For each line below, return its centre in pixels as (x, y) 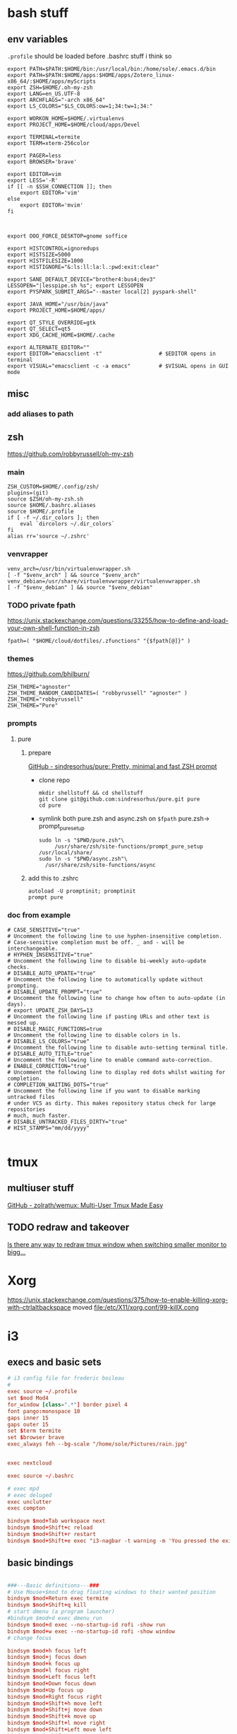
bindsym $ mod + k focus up (44, 1664)
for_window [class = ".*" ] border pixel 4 (68, 1404)
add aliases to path (41, 414)
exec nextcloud (30, 1463)
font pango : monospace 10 (44, 1411)
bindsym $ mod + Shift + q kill (47, 1605)
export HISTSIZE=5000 (39, 255)
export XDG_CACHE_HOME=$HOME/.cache (61, 335)
